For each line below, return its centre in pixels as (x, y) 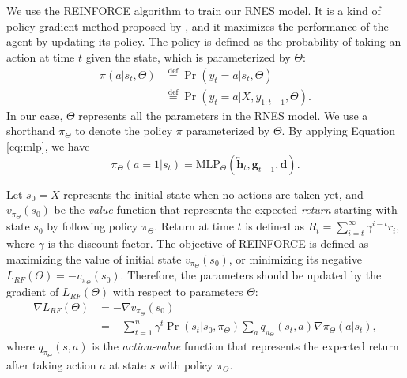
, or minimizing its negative (295, 258)
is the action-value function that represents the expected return (245, 346)
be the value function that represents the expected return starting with (226, 210)
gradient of (33, 292)
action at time (41, 56)
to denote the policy (124, 131)
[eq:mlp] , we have (48, 146)
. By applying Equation (339, 131)
